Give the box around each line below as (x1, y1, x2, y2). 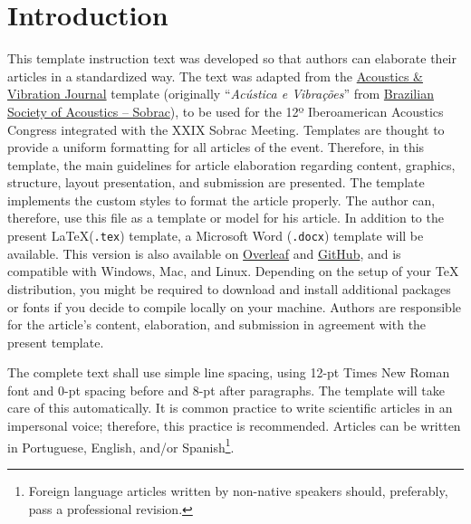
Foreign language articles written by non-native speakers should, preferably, (28, 481, 448, 500)
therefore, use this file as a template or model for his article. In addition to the (7, 208, 444, 227)
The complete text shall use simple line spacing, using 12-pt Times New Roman (7, 363, 450, 382)
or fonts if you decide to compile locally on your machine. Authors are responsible (7, 297, 462, 316)
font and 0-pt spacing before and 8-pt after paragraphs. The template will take (7, 380, 445, 399)
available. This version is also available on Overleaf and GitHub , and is (7, 243, 401, 262)
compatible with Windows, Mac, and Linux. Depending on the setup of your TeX (7, 262, 459, 281)
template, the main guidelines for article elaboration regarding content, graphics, (7, 155, 456, 174)
